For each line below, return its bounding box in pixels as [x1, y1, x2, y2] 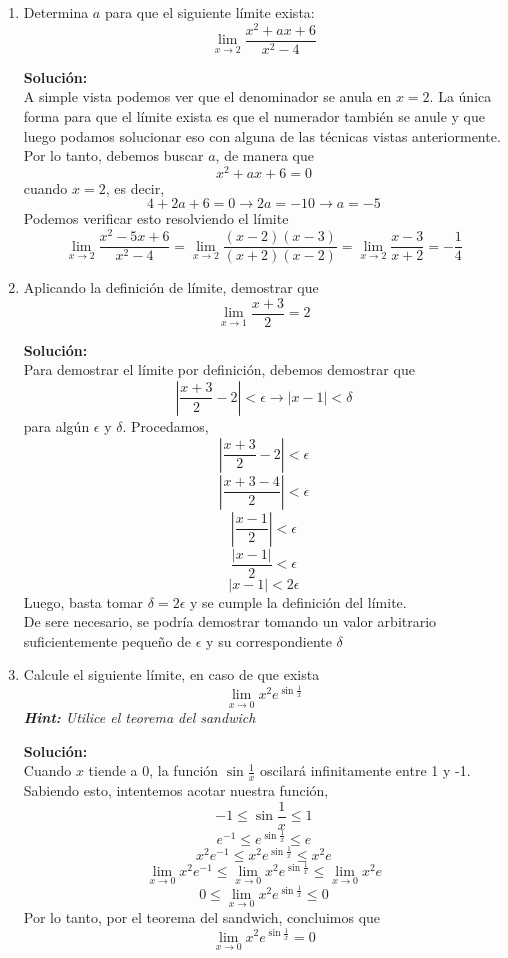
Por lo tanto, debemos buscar [23, 145, 204, 166]
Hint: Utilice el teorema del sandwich [23, 707, 256, 728]
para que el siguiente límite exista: [104, 2, 315, 22]
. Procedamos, [122, 415, 209, 436]
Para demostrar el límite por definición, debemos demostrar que [23, 359, 415, 380]
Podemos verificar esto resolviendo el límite [23, 208, 289, 229]
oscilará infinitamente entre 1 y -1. [260, 760, 471, 781]
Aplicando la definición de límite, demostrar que [23, 277, 319, 298]
